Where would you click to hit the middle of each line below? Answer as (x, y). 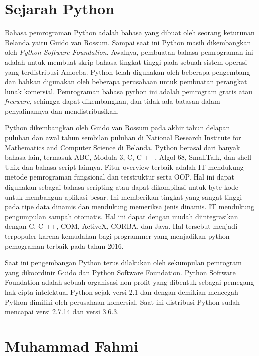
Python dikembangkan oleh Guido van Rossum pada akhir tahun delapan (117, 128)
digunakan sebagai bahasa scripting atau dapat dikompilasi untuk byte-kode (122, 187)
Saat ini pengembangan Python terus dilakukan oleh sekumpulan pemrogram (123, 262)
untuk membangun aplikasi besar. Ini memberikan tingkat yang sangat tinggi (123, 196)
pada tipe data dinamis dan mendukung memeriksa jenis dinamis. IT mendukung (129, 206)
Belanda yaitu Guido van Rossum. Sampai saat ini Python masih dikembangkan (128, 42)
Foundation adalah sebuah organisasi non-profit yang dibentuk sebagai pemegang (129, 282)
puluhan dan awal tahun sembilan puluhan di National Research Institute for (123, 138)
